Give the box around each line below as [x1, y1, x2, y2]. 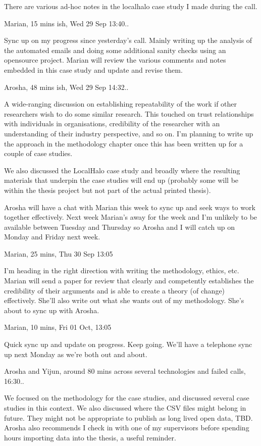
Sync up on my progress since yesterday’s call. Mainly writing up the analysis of [4, 35, 252, 45]
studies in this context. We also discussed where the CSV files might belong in [4, 403, 246, 413]
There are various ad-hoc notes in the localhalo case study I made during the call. [4, 1, 257, 11]
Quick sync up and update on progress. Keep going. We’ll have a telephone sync [4, 339, 252, 350]
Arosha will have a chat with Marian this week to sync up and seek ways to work [4, 202, 255, 212]
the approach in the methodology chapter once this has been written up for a [4, 138, 243, 148]
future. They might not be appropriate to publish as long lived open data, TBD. [4, 412, 253, 423]
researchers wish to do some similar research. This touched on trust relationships [4, 108, 254, 119]
